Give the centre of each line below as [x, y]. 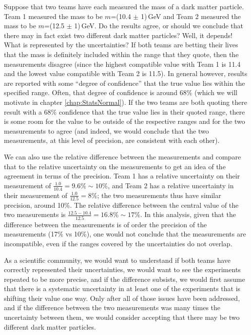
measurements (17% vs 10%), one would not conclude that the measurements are [125, 234]
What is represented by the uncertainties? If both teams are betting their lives [121, 45]
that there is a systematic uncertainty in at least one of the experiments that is [122, 288]
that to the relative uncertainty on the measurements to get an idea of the [115, 166]
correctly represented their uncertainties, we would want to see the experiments [122, 269]
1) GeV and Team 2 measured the [191, 16]
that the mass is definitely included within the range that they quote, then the [121, 54]
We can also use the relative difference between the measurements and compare [123, 156]
